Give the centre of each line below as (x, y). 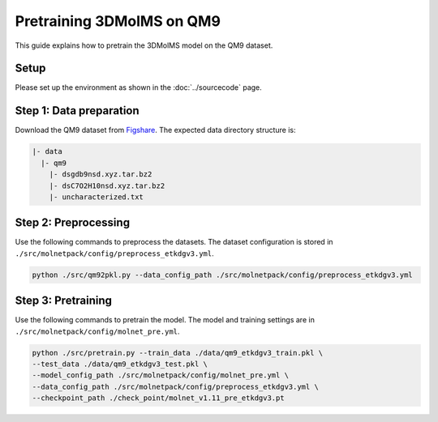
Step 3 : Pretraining (64, 301)
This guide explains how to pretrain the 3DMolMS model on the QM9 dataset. (144, 45)
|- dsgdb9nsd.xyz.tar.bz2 (101, 175)
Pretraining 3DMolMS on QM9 (118, 21)
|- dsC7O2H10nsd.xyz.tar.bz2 (107, 185)
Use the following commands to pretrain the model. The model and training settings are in (165, 320)
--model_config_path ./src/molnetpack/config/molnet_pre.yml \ (161, 375)
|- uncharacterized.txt (96, 197)
